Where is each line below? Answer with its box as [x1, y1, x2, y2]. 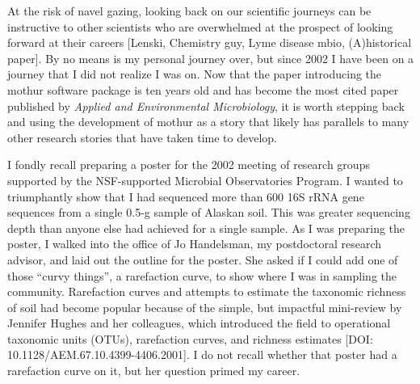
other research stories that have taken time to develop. [7, 129, 278, 146]
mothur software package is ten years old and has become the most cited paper [7, 81, 399, 98]
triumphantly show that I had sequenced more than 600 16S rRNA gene [7, 188, 364, 205]
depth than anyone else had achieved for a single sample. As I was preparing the [7, 219, 405, 236]
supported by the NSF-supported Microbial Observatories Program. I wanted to [7, 171, 403, 188]
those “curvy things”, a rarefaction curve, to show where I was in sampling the [7, 267, 397, 284]
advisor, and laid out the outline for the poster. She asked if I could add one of [7, 251, 398, 268]
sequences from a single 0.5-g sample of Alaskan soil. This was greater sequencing [7, 204, 410, 221]
